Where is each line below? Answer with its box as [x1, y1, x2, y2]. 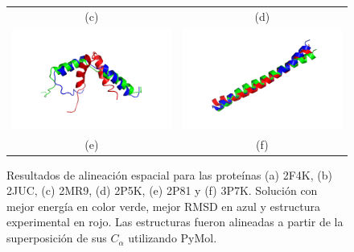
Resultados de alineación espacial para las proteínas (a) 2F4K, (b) [6, 166, 332, 183]
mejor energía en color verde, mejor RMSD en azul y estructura [6, 197, 320, 214]
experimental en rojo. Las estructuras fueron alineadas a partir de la [6, 213, 344, 230]
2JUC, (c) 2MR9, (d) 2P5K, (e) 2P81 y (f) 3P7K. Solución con [6, 182, 318, 199]
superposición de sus [6, 229, 107, 246]
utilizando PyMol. [128, 229, 217, 246]
